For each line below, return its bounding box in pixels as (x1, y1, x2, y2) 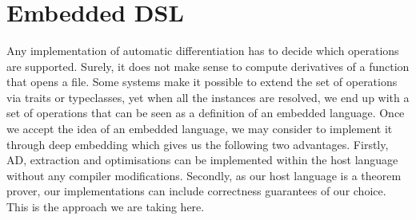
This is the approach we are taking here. (6, 198, 205, 214)
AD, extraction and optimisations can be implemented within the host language (6, 151, 398, 168)
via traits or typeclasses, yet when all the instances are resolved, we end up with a (6, 88, 410, 105)
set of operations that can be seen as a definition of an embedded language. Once (6, 104, 405, 121)
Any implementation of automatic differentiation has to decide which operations (6, 42, 399, 59)
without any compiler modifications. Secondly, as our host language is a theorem (6, 167, 402, 183)
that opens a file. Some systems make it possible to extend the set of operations (6, 73, 398, 90)
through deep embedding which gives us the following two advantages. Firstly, (6, 136, 389, 152)
